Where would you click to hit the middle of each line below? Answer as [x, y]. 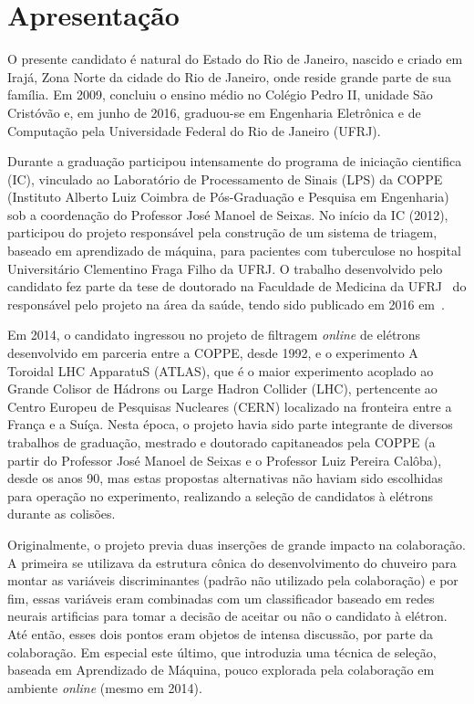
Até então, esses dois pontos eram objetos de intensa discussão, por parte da [221, 633]
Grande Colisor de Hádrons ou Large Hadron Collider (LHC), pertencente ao [222, 389]
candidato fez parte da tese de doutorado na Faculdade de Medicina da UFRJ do [237, 286]
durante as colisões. [62, 514]
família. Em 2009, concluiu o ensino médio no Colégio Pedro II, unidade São [220, 95]
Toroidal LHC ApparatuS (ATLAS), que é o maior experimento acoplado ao [221, 370]
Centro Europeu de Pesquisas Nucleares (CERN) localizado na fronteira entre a [230, 406]
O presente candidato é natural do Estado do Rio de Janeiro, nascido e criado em [235, 59]
